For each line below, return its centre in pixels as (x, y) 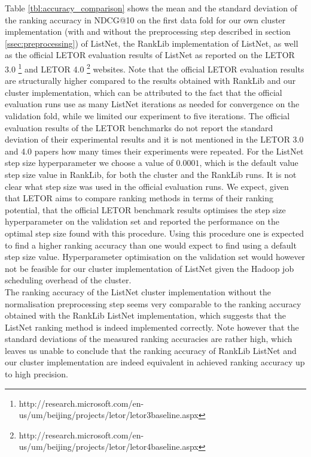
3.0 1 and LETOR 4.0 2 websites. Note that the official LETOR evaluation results (155, 68)
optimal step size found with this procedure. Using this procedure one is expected (154, 233)
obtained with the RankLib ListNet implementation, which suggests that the (145, 315)
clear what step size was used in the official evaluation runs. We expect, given (147, 186)
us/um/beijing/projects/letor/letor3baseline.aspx (109, 415)
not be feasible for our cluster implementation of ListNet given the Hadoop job (150, 268)
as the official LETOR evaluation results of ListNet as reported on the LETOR (150, 55)
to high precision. (36, 374)
